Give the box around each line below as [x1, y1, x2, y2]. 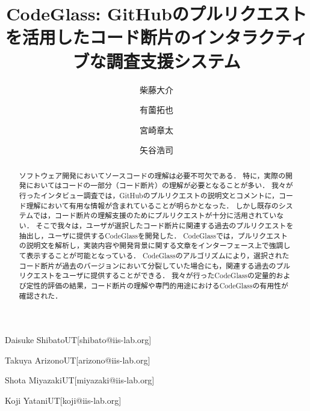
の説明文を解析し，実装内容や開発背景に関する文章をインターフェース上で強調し [19, 240, 291, 251]
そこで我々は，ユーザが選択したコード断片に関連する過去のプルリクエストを [36, 220, 294, 230]
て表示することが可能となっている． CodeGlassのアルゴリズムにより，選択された [19, 250, 290, 260]
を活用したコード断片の [5, 25, 191, 49]
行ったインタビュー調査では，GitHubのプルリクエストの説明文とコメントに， [19, 190, 279, 200]
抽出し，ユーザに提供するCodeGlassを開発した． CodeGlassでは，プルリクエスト [19, 230, 288, 240]
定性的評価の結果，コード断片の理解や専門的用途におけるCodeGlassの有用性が [26, 280, 288, 290]
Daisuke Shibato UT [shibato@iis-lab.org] [5, 333, 152, 346]
